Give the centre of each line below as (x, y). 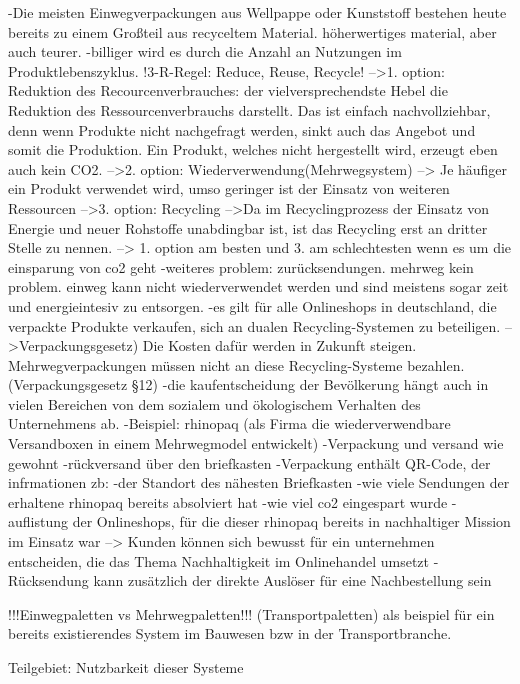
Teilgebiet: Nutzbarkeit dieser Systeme (126, 667)
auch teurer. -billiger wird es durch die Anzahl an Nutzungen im (205, 51)
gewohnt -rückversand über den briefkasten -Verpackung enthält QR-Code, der (249, 462)
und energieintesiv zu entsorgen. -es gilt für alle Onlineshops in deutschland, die (252, 305)
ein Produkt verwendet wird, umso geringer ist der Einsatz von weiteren (229, 188)
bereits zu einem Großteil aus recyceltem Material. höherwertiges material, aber (252, 31)
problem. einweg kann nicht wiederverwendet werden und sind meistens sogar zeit (258, 286)
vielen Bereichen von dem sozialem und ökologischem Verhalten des (214, 403)
